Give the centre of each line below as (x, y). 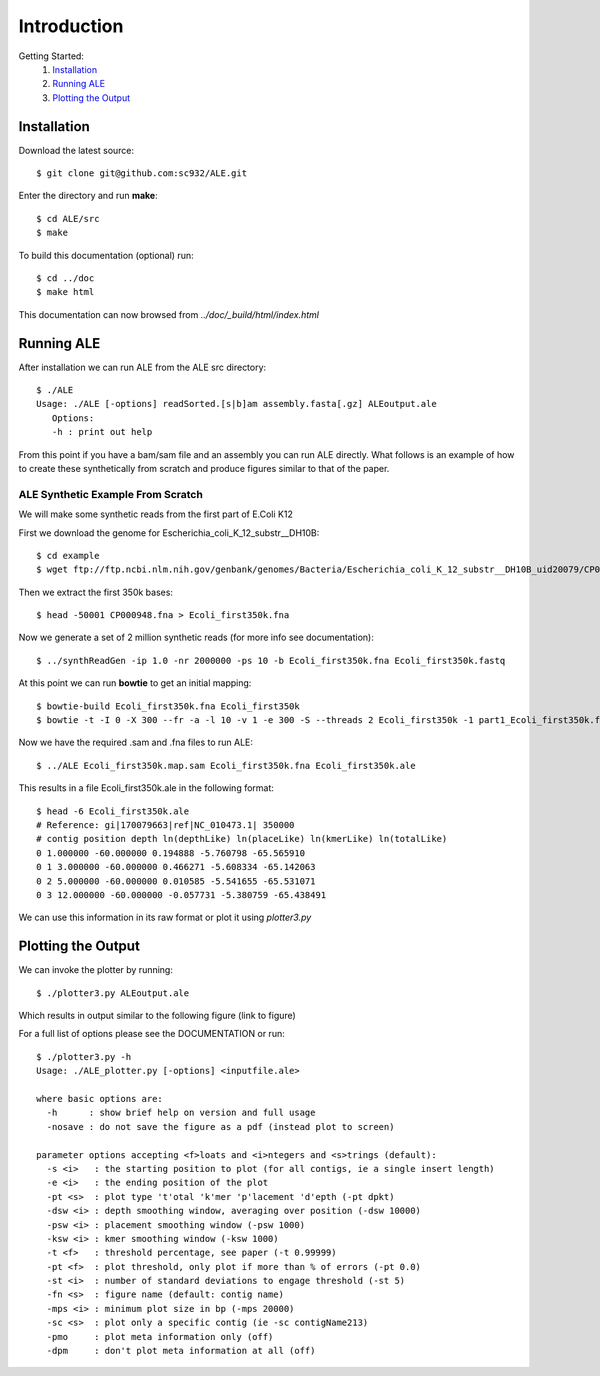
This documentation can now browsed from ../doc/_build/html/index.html (169, 314)
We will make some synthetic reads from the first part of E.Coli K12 (156, 514)
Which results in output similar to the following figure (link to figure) (157, 1016)
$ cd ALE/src (68, 218)
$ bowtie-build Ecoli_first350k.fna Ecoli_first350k (168, 706)
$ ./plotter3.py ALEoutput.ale (113, 993)
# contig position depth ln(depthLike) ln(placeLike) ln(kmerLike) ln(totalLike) (242, 839)
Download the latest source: (76, 150)
